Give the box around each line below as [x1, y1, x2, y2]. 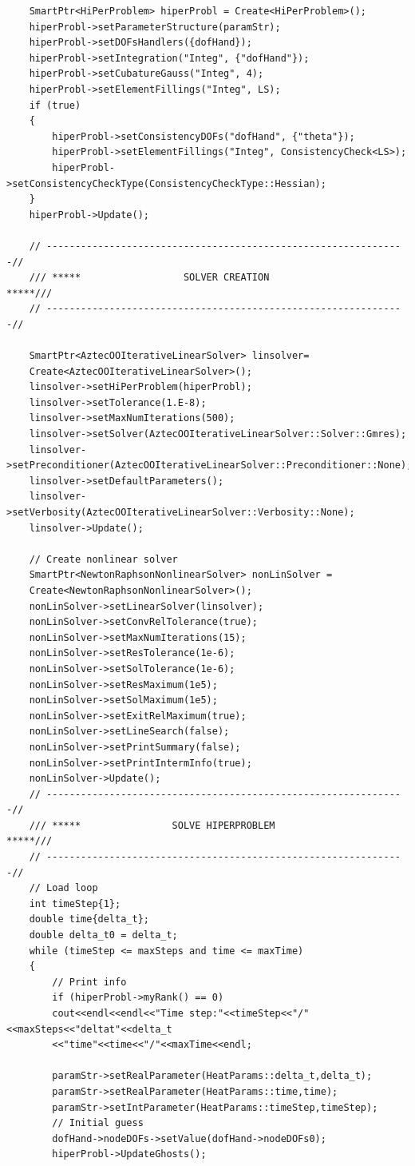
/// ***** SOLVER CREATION [29, 272, 270, 284]
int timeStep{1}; [29, 897, 121, 909]
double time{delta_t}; [29, 913, 149, 925]
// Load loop [29, 882, 98, 894]
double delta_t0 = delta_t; [29, 929, 178, 941]
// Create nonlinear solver [29, 553, 178, 565]
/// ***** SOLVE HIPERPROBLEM [29, 819, 275, 831]
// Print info [52, 976, 127, 988]
